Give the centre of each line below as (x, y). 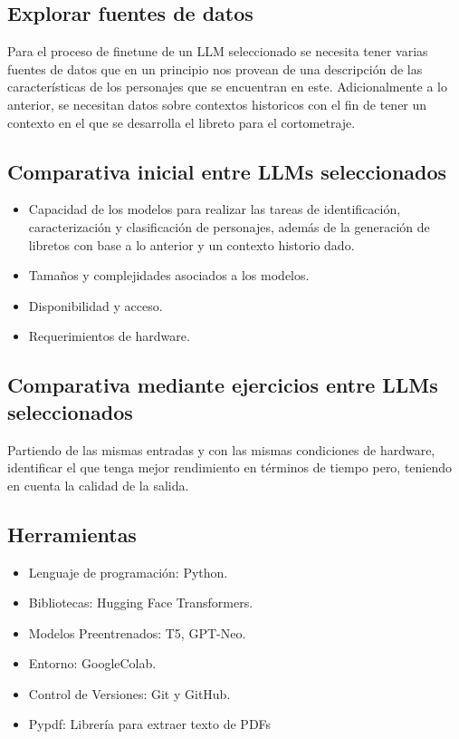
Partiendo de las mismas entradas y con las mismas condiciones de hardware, (221, 449)
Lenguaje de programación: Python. (128, 572)
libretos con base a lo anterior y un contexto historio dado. (191, 244)
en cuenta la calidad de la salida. (98, 485)
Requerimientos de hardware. (109, 336)
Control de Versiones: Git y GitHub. (129, 693)
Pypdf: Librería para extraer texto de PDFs (150, 724)
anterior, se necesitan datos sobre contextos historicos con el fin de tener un (217, 104)
